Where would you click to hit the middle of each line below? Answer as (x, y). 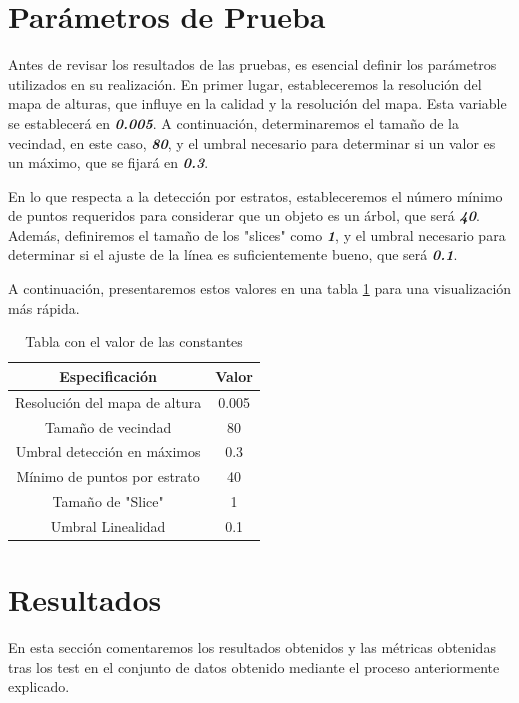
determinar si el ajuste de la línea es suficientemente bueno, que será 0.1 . (233, 254)
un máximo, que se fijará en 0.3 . (108, 162)
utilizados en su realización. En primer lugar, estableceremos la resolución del (245, 83)
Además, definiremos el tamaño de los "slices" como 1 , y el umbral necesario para (257, 234)
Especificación (108, 375)
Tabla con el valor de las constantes (134, 341)
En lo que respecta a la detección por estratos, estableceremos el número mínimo (255, 195)
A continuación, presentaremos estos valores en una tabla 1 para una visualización (260, 288)
